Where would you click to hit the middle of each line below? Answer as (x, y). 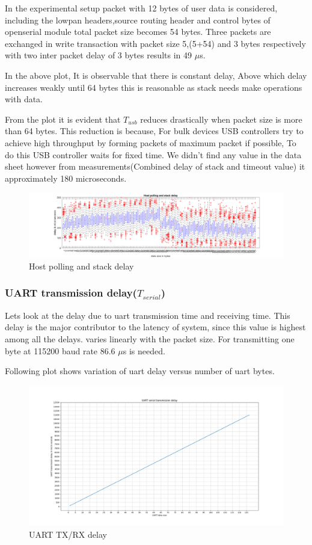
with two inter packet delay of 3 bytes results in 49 (98, 55)
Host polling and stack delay (81, 266)
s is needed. (144, 350)
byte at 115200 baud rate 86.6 (60, 350)
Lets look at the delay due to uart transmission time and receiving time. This (148, 315)
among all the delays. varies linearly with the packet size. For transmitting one (150, 338)
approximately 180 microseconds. (66, 178)
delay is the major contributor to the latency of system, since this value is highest (155, 327)
